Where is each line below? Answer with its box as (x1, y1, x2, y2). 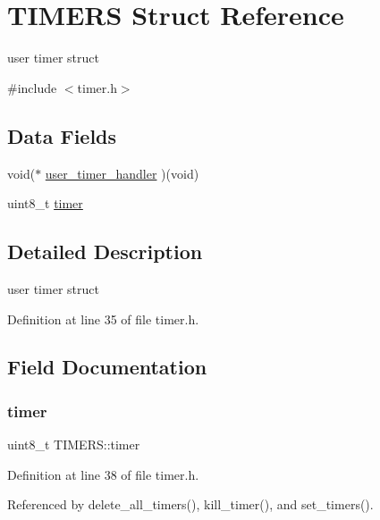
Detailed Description (7, 238, 203, 265)
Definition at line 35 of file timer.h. (7, 309, 199, 328)
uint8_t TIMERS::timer (7, 435, 140, 454)
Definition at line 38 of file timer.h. (7, 465, 199, 483)
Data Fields (7, 122, 117, 149)
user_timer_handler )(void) (45, 164, 199, 182)
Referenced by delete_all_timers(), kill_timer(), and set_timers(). (7, 495, 374, 514)
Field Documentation (7, 353, 207, 381)
